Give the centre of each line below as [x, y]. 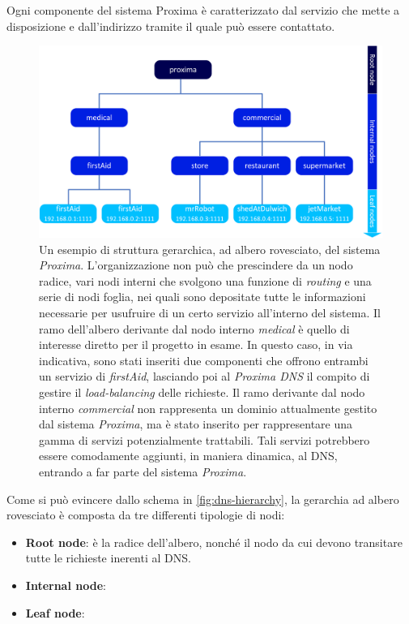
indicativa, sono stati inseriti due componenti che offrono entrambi [204, 360]
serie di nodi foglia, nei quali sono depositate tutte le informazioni [202, 297]
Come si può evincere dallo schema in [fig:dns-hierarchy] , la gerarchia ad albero [203, 499]
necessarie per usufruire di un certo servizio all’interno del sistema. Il [210, 312]
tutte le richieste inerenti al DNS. [108, 558]
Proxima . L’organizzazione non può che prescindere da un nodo [196, 265]
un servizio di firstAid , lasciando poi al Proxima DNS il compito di [204, 376]
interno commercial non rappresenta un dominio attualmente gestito [208, 408]
